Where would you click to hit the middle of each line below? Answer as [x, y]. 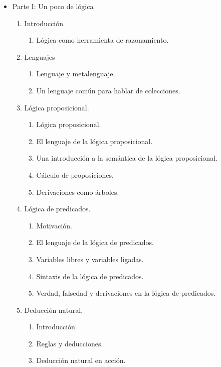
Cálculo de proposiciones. [75, 174]
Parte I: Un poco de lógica [53, 6]
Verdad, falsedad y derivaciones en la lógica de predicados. [126, 293]
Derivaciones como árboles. [78, 192]
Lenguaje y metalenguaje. [76, 74]
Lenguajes [40, 56]
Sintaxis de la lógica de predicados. [90, 276]
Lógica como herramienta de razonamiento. [102, 40]
